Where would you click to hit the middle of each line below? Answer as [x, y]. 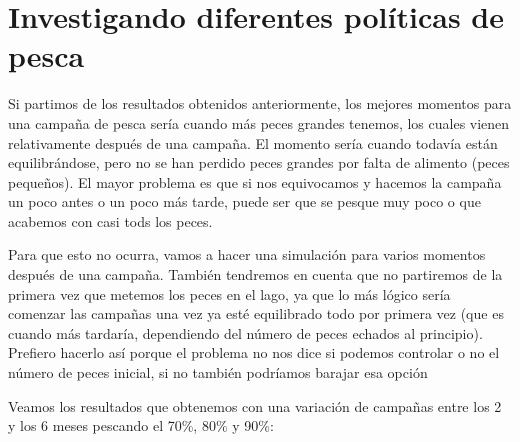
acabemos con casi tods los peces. [110, 220]
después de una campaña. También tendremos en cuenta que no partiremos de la [255, 274]
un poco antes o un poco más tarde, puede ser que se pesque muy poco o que [244, 201]
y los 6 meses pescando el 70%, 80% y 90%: [141, 425]
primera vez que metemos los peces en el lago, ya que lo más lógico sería [229, 293]
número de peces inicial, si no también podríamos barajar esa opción [218, 372]
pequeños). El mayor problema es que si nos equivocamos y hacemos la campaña [255, 181]
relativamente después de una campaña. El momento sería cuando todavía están [253, 142]
